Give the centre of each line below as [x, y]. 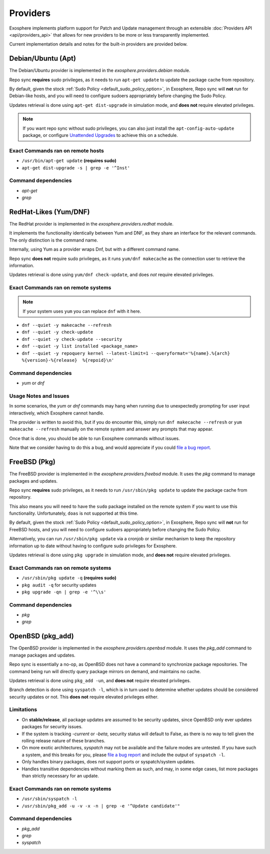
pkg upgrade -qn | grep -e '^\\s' [64, 592]
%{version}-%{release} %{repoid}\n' [68, 360]
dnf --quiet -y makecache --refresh [67, 325]
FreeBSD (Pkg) [32, 462]
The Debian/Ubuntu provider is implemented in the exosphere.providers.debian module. [100, 71]
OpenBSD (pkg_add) [42, 636]
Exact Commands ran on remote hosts [57, 150]
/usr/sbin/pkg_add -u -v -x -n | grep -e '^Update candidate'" [101, 806]
